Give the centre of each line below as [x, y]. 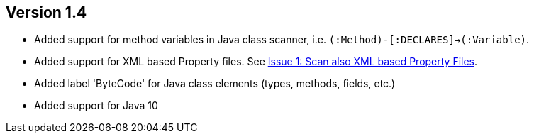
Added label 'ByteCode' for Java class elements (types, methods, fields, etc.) [215, 84]
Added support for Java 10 [96, 106]
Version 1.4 [46, 12]
